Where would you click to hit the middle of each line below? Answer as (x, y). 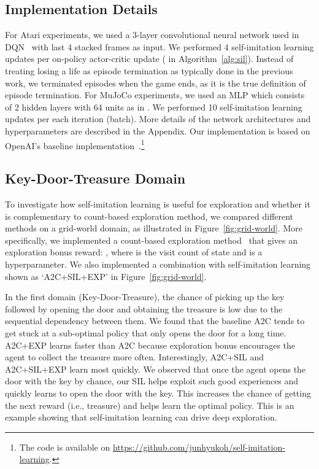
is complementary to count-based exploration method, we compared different (149, 216)
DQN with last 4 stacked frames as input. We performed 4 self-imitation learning (159, 46)
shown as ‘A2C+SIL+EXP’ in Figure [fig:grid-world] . (106, 276)
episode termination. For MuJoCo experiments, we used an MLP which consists (155, 95)
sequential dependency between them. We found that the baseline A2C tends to (155, 321)
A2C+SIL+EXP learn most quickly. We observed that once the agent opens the (156, 369)
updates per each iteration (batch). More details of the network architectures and (158, 119)
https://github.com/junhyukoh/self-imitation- (199, 447)
